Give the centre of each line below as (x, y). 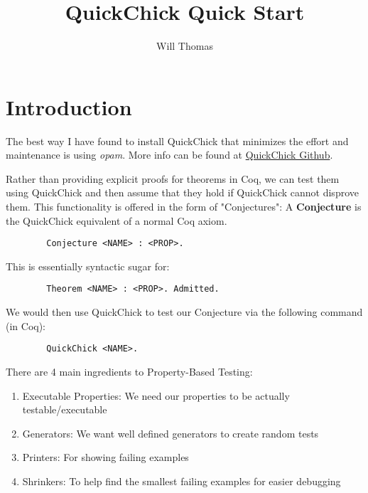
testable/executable (65, 409)
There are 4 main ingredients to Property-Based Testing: (129, 371)
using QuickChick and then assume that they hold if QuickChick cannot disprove (182, 192)
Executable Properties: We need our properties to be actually (156, 395)
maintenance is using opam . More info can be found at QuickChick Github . (169, 155)
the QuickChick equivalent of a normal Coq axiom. (117, 220)
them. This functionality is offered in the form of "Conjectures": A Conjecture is (184, 207)
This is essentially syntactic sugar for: (88, 266)
